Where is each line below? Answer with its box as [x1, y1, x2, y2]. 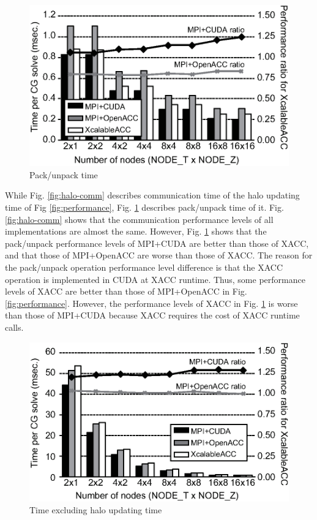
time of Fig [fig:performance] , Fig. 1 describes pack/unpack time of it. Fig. [5, 201, 284, 214]
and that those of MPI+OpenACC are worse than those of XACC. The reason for [5, 249, 313, 262]
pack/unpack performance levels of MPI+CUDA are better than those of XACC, [5, 236, 309, 249]
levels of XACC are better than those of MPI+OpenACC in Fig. [5, 285, 247, 298]
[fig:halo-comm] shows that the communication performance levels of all [5, 213, 274, 225]
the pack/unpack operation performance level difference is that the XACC [5, 261, 283, 274]
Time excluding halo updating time [29, 503, 162, 516]
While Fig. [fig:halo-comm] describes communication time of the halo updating [5, 189, 300, 202]
